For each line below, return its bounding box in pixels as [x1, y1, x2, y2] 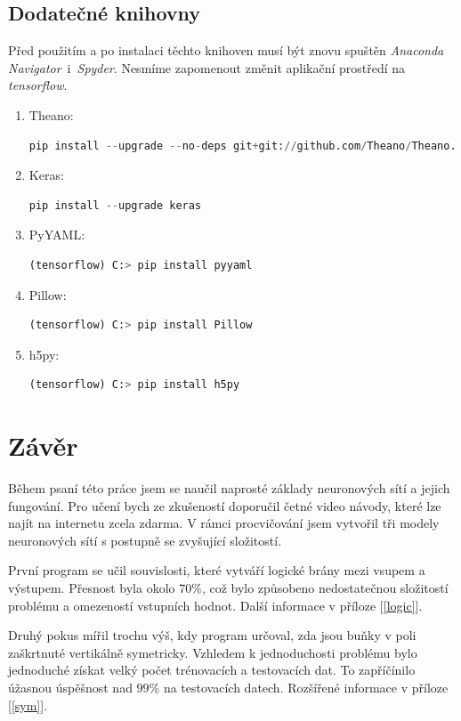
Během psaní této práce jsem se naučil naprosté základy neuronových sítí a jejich [8, 479, 450, 498]
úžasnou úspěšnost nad [8, 677, 133, 696]
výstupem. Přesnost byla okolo [8, 579, 175, 597]
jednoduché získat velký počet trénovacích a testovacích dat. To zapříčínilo [8, 660, 416, 679]
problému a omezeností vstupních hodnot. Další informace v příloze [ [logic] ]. [8, 595, 423, 614]
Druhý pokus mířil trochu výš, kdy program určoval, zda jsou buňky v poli [8, 626, 417, 644]
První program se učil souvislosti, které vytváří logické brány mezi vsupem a [8, 561, 425, 579]
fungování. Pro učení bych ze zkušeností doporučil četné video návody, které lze [8, 496, 441, 514]
